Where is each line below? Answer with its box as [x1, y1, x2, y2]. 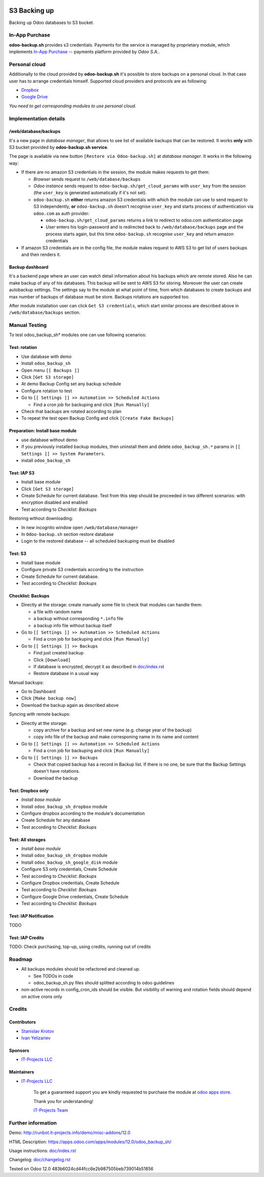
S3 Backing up [9, 6, 54, 15]
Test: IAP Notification [9, 913, 54, 919]
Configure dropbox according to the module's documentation [21, 810, 145, 816]
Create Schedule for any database [21, 817, 90, 823]
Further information [9, 1119, 57, 1126]
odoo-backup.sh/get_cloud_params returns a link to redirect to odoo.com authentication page [45, 217, 243, 223]
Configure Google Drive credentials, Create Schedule [21, 894, 129, 900]
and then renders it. [21, 251, 61, 257]
